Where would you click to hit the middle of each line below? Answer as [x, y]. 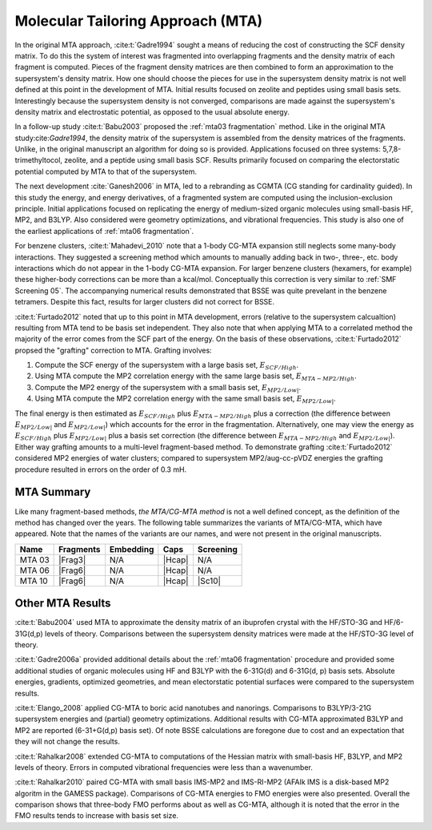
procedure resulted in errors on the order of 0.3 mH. [101, 469]
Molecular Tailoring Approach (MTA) [139, 21]
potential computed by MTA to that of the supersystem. [106, 171]
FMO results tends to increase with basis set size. [97, 816]
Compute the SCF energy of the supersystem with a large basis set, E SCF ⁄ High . [167, 366]
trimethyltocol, [39, 160]
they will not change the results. [67, 742]
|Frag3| [72, 559]
